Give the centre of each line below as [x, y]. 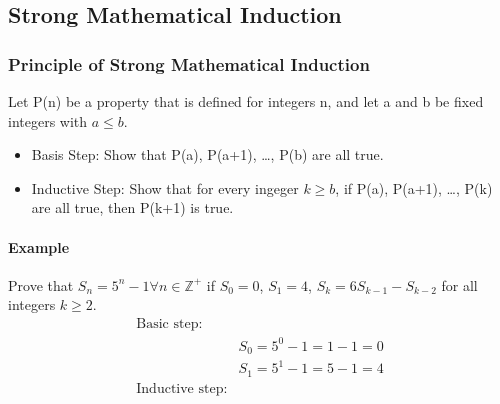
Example [39, 246]
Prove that [41, 284]
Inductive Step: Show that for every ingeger [165, 187]
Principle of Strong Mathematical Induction [189, 63]
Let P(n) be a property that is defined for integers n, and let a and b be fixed [246, 101]
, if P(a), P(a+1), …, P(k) [414, 187]
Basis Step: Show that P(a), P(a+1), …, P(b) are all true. [207, 154]
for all [459, 284]
